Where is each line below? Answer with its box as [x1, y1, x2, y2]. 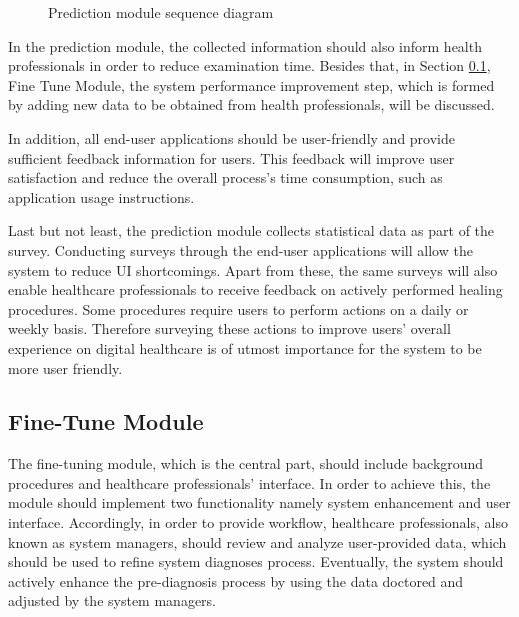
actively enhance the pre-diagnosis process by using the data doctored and [8, 570, 464, 591]
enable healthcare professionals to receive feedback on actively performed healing [8, 279, 503, 300]
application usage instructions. [8, 186, 195, 207]
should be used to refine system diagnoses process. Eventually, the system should [8, 551, 504, 572]
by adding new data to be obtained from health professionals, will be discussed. [8, 94, 495, 115]
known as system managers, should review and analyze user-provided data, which [8, 531, 507, 552]
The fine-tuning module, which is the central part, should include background [8, 453, 484, 474]
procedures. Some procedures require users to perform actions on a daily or [8, 298, 469, 319]
